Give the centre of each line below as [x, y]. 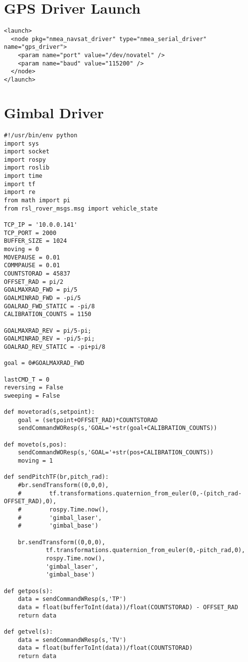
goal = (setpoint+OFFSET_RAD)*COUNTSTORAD [88, 420]
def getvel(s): [29, 631]
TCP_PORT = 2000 [30, 233]
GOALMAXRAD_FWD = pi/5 [41, 290]
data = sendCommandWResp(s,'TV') [72, 640]
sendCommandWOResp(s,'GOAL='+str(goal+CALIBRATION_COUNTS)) [117, 428]
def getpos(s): [29, 591]
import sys [21, 143]
